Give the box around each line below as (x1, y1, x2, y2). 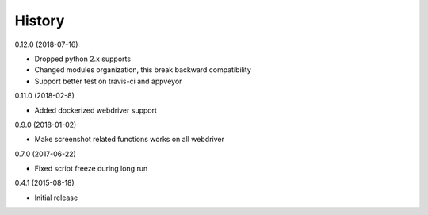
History (14, 12, 65, 29)
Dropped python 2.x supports (34, 54, 131, 63)
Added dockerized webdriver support (34, 106, 158, 115)
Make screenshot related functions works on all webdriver (34, 135, 225, 144)
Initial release (34, 193, 78, 202)
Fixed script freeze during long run (34, 163, 148, 174)
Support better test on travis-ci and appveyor (34, 76, 182, 86)
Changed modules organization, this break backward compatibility (34, 65, 251, 75)
